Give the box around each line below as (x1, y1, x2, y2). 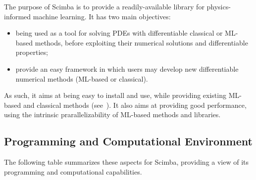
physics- (206, 1, 231, 11)
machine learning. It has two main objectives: (33, 11, 171, 21)
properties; (15, 47, 48, 57)
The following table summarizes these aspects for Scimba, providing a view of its (4, 157, 249, 167)
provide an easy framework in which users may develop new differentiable (15, 63, 239, 74)
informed (4, 11, 31, 21)
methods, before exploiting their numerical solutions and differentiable (35, 37, 248, 47)
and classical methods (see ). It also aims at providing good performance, (23, 99, 247, 110)
